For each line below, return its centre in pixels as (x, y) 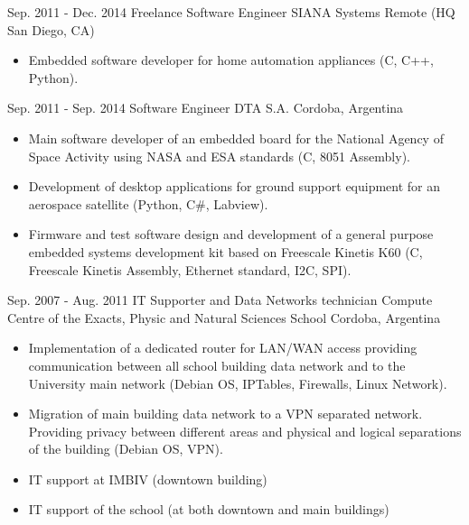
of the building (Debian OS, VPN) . (126, 449)
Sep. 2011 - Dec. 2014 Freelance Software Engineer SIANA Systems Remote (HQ (231, 12)
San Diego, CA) (51, 29)
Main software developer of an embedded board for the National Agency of (236, 138)
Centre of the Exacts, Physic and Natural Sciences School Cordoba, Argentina (224, 317)
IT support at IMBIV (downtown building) (148, 479)
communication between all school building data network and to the (217, 365)
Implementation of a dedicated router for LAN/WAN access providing (223, 348)
